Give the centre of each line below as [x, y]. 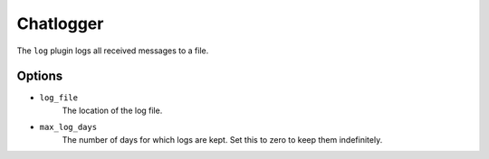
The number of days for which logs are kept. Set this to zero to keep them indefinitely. [222, 139]
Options [40, 76]
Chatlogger [60, 23]
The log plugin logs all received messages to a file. [113, 51]
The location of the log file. [112, 110]
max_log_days [68, 127]
